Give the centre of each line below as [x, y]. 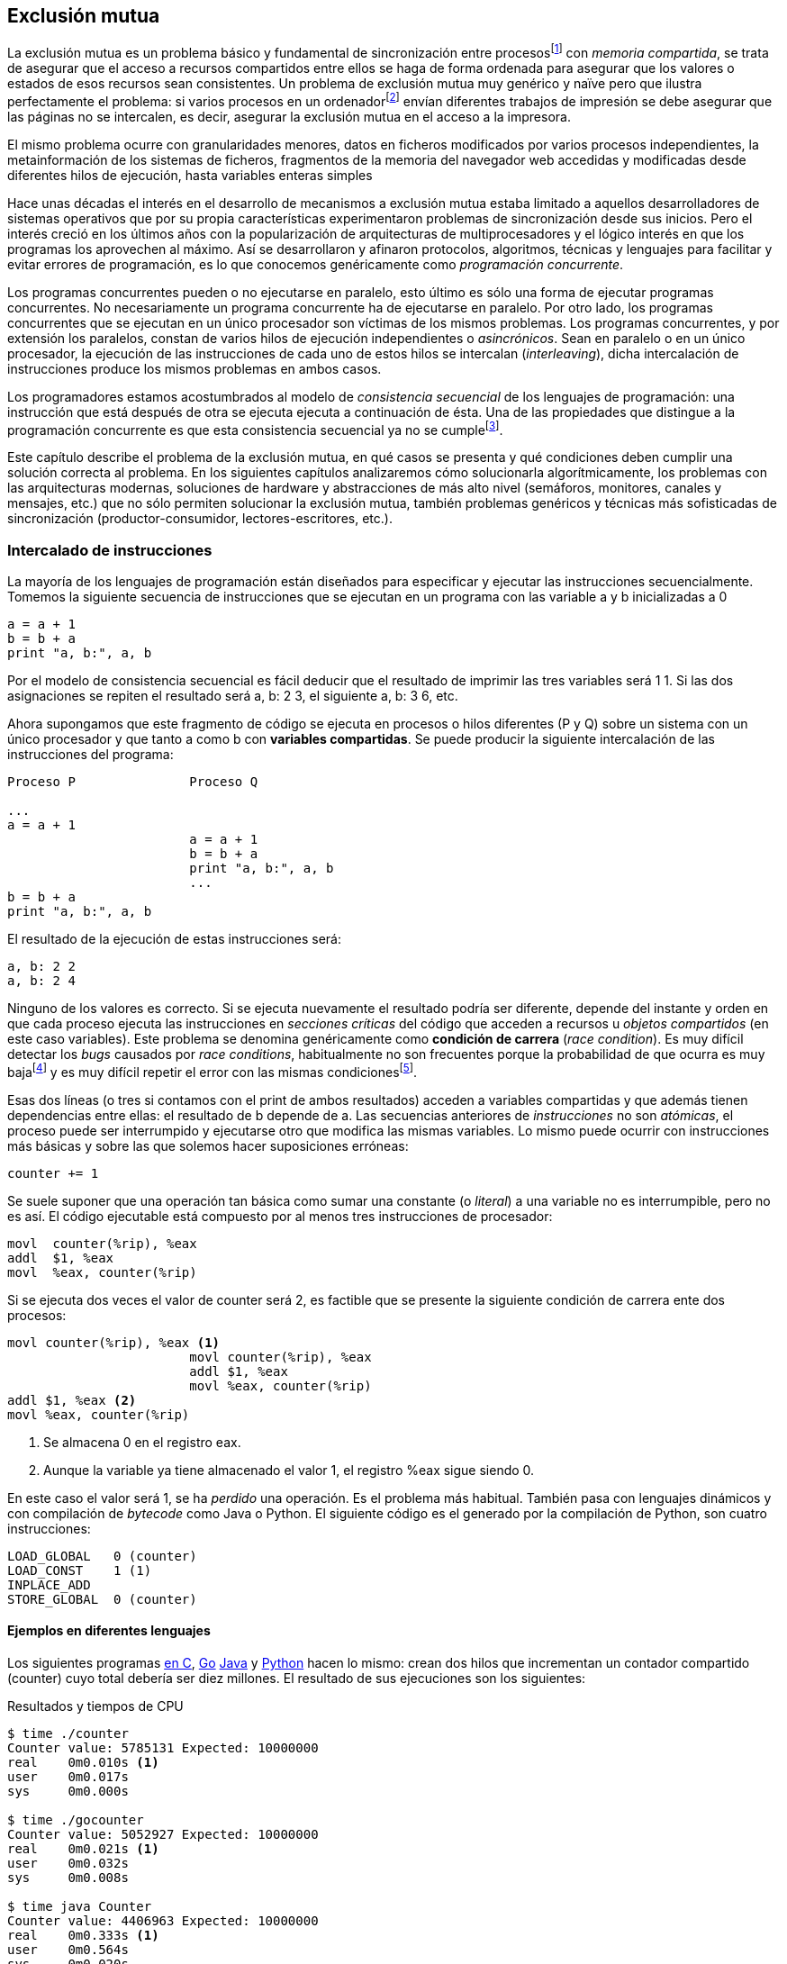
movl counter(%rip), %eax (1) [114, 1342]
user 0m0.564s [68, 1950]
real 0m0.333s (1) [83, 1936]
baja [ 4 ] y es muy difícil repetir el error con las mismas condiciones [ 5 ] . [213, 1071]
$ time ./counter [68, 1734]
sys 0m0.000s [68, 1792]
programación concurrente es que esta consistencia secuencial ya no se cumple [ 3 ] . [255, 428]
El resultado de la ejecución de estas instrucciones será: [174, 939]
